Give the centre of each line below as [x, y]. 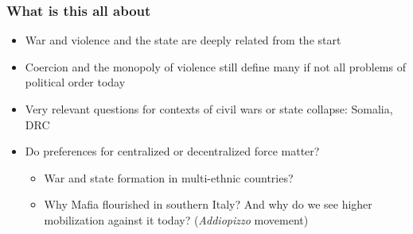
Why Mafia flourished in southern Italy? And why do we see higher [208, 204]
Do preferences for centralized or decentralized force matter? [172, 151]
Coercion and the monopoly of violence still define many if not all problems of [215, 66]
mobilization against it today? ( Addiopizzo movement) [176, 219]
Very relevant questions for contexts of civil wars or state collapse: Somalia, [209, 109]
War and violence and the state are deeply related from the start [183, 40]
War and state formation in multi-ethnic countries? [169, 177]
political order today [75, 82]
